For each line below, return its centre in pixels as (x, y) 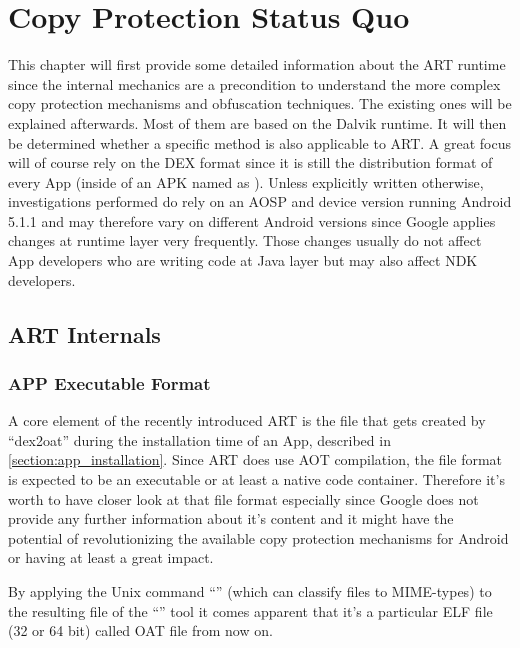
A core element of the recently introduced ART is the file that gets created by (247, 420)
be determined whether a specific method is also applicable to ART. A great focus (260, 142)
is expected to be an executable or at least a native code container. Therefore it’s (256, 479)
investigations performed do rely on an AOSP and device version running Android (260, 201)
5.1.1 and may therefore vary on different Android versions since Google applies (252, 220)
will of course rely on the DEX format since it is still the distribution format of (250, 162)
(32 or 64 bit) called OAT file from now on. (140, 630)
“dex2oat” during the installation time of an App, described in (199, 439)
